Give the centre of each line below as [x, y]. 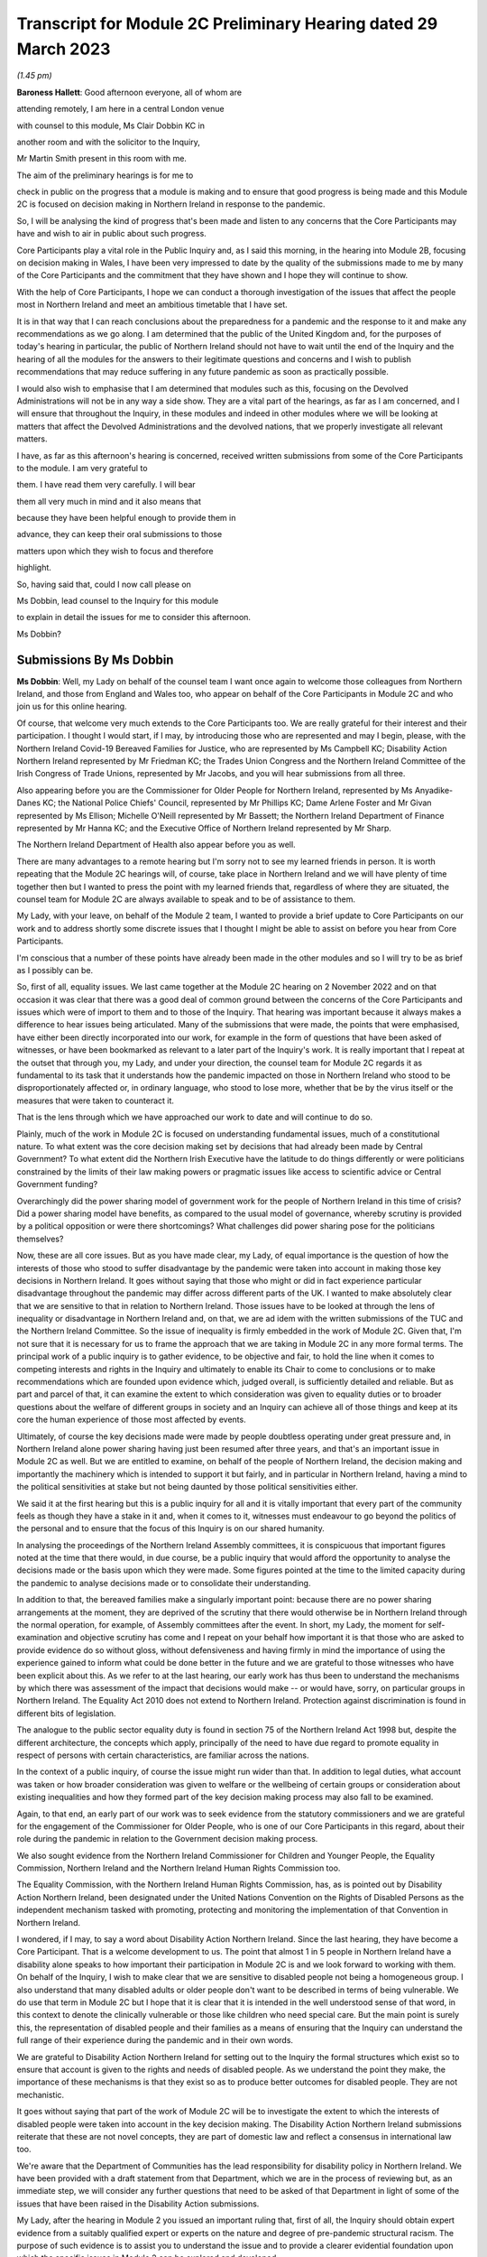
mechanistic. [41, 2094]
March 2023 [64, 49]
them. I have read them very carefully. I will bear [106, 485]
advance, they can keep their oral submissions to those [119, 534]
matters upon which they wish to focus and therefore [115, 551]
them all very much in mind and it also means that [109, 501]
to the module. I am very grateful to [82, 468]
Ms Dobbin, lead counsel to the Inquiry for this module [118, 601]
